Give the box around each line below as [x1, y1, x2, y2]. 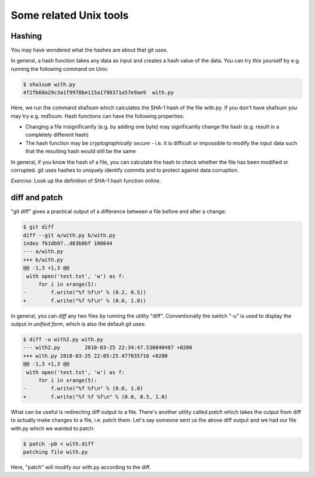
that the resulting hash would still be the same [25, 148, 136, 155]
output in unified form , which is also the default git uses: [10, 320, 146, 327]
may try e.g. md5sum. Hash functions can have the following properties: [10, 112, 185, 119]
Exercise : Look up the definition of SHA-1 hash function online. [10, 177, 162, 184]
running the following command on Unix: [10, 65, 108, 72]
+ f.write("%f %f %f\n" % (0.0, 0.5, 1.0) [23, 393, 168, 400]
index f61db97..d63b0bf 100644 [23, 240, 113, 247]
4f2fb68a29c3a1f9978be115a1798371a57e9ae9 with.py [23, 89, 174, 96]
